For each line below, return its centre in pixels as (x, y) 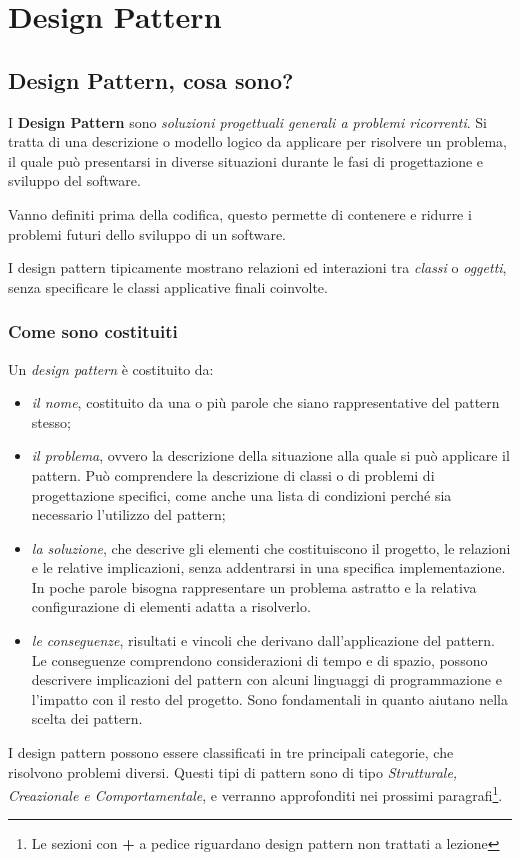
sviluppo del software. (74, 180)
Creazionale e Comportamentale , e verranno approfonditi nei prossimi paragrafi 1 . (255, 793)
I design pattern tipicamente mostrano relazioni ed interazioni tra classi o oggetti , (257, 267)
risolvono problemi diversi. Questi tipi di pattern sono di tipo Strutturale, (233, 771)
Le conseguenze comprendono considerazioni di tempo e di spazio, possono (259, 659)
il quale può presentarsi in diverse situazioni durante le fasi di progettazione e (246, 160)
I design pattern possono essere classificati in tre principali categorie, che (231, 752)
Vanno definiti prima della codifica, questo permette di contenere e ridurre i (240, 213)
